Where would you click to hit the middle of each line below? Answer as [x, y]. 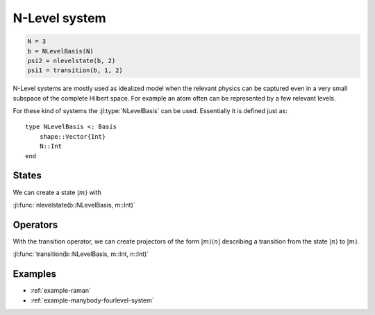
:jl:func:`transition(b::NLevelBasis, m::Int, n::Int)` [81, 254]
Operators [35, 224]
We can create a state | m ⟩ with [57, 192]
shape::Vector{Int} [73, 136]
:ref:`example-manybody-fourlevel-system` [92, 300]
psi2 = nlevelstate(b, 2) [72, 60]
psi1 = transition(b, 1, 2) [75, 70]
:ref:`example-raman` [61, 291]
